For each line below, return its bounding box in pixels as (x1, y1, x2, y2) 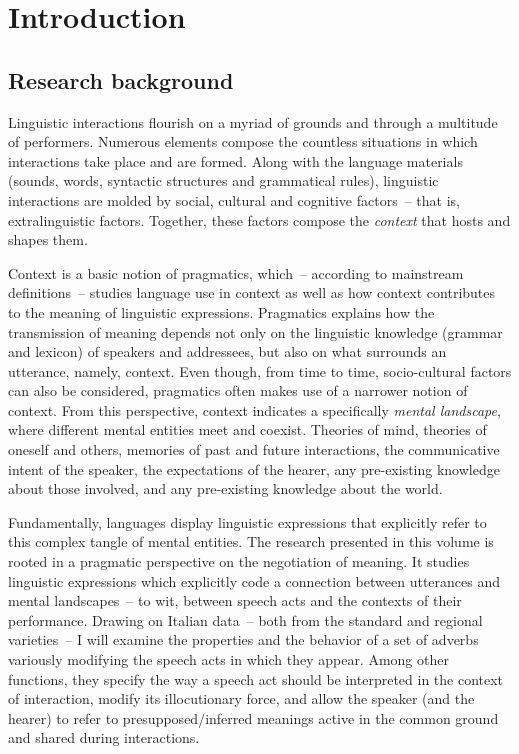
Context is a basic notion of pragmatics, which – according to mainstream (8, 262, 464, 283)
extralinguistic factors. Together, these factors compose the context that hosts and (8, 209, 511, 230)
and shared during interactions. (8, 727, 200, 748)
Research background (8, 64, 234, 95)
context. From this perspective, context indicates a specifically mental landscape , (8, 399, 501, 420)
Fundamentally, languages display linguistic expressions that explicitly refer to (8, 511, 487, 532)
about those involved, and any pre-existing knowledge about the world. (8, 478, 443, 499)
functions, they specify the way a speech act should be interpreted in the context (8, 668, 504, 689)
